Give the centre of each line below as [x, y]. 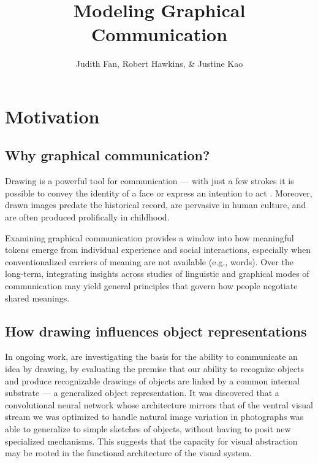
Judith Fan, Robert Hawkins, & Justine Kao [159, 64]
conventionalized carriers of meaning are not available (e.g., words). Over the [149, 261]
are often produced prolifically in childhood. [87, 217]
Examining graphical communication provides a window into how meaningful [150, 237]
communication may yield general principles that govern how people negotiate [151, 286]
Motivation [52, 116]
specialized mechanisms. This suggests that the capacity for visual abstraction [151, 441]
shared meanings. [37, 298]
